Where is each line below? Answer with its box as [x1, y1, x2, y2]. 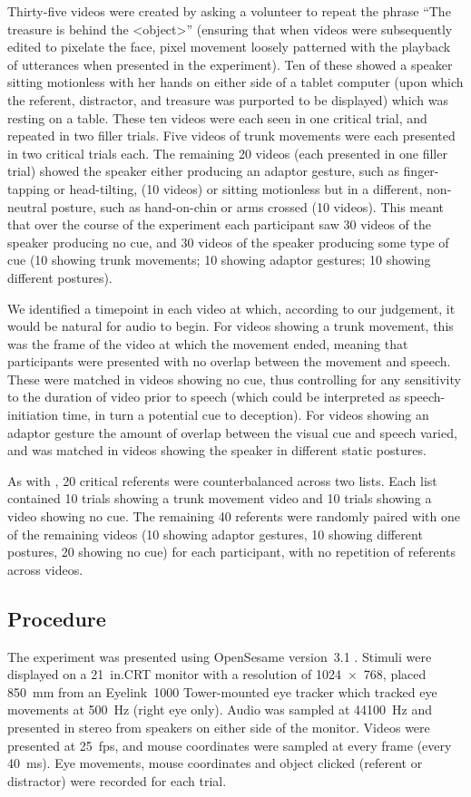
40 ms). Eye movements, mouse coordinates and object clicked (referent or [7, 753, 423, 773]
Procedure [7, 604, 106, 632]
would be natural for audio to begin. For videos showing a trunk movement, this [7, 316, 454, 335]
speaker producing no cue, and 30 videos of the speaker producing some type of [7, 232, 449, 251]
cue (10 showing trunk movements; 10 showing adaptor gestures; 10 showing [7, 250, 431, 269]
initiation [7, 405, 59, 424]
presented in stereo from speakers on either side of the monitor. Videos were [7, 717, 430, 736]
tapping [7, 179, 50, 198]
